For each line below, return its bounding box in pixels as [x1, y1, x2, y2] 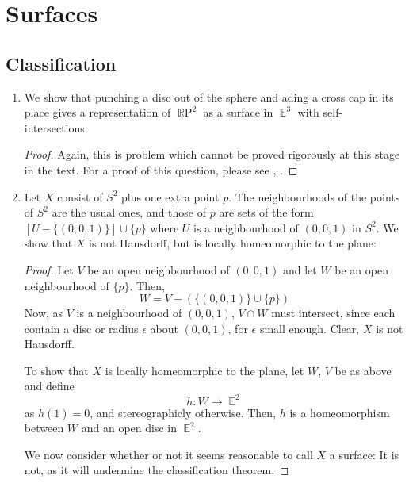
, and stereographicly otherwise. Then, [90, 404, 276, 420]
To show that [24, 362, 89, 378]
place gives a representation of [24, 104, 171, 121]
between [24, 420, 64, 436]
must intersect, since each [271, 305, 396, 321]
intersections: [24, 119, 88, 136]
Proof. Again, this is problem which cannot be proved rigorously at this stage [24, 146, 400, 163]
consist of [57, 188, 103, 205]
